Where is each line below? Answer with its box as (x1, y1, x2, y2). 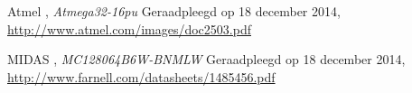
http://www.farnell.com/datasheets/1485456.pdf (7, 67, 276, 86)
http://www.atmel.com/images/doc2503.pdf (7, 19, 251, 38)
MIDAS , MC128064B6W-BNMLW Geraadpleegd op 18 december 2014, (7, 50, 406, 69)
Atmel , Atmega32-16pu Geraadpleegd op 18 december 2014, (7, 2, 341, 20)
